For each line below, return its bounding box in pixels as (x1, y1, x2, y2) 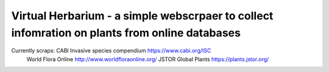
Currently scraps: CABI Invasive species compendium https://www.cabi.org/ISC (11, 47, 211, 54)
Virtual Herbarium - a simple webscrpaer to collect (11, 9, 274, 22)
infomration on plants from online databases (11, 26, 241, 39)
